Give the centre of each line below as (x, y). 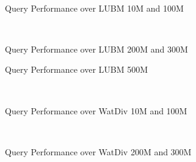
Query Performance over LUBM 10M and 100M (94, 8)
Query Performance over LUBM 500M (77, 69)
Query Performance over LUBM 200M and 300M (96, 49)
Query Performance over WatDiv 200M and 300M (98, 151)
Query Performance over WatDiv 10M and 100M (96, 110)
